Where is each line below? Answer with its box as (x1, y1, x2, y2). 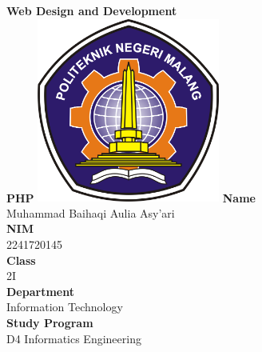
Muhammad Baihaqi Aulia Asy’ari (6, 204, 175, 221)
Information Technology (6, 298, 123, 315)
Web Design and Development (6, 2, 177, 18)
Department (6, 282, 74, 299)
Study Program (6, 314, 93, 330)
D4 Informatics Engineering (6, 330, 141, 346)
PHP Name (6, 189, 256, 206)
